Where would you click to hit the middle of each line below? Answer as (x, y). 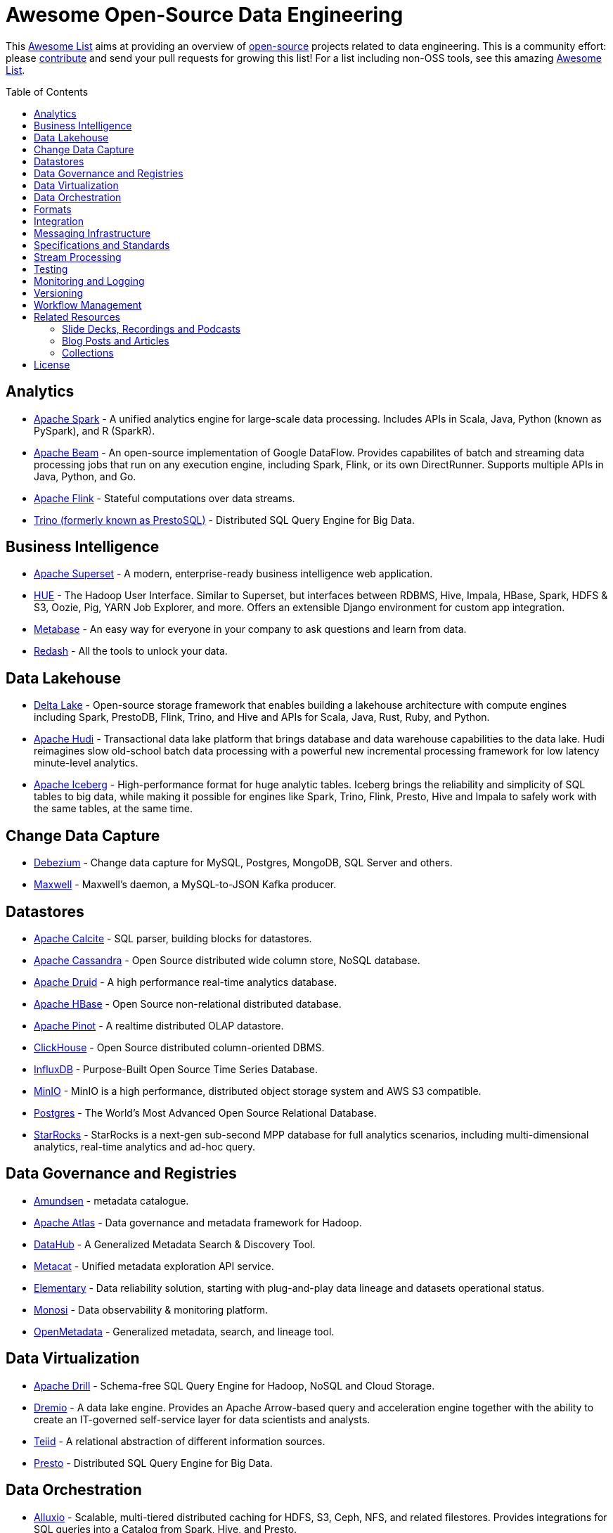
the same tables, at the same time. (113, 809)
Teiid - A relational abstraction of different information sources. (180, 1441)
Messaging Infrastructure (92, 233)
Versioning (59, 293)
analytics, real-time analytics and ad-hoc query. (144, 1146)
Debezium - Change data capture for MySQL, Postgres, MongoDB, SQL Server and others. (243, 863)
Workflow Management (88, 304)
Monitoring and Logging (89, 281)
